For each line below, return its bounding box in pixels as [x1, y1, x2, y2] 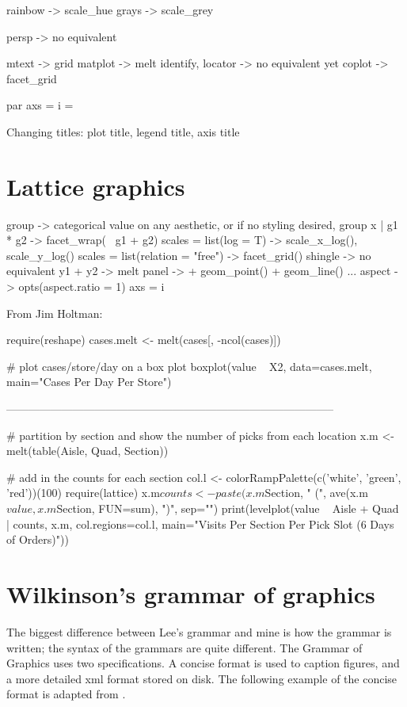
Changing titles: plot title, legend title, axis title [6, 123, 240, 139]
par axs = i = [6, 97, 74, 113]
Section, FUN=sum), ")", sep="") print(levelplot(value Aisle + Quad [56, 500, 399, 516]
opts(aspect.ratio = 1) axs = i [18, 278, 165, 295]
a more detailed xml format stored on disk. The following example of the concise [6, 670, 397, 686]
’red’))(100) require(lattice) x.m [6, 484, 160, 501]
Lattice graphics [6, 170, 185, 202]
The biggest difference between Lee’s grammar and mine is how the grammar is [6, 623, 392, 640]
